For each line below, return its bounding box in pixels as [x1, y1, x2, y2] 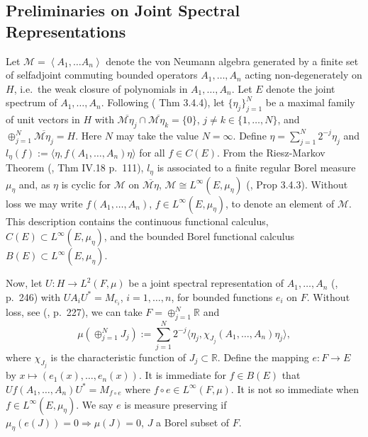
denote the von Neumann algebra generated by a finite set [106, 53, 359, 68]
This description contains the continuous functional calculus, [6, 213, 269, 228]
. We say [76, 397, 113, 412]
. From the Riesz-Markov [217, 144, 325, 159]
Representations [6, 20, 126, 42]
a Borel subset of [156, 414, 230, 429]
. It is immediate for [138, 368, 226, 382]
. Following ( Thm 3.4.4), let [101, 95, 225, 110]
